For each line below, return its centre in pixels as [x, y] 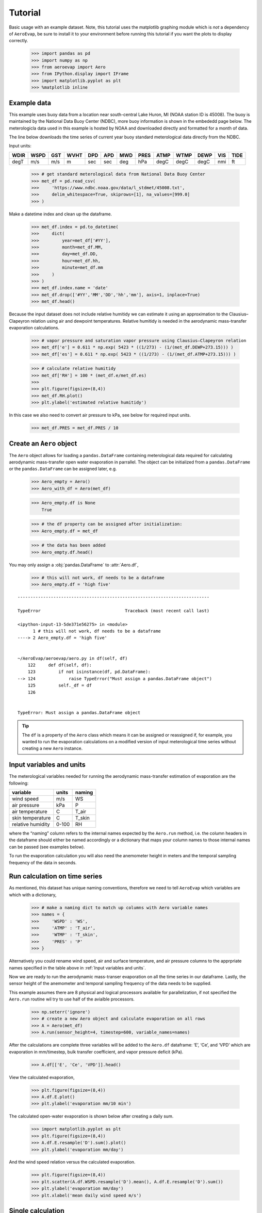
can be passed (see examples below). [47, 847]
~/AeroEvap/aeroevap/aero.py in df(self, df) [73, 658]
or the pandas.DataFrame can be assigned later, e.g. [63, 469]
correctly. [19, 41]
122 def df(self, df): [60, 665]
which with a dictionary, [33, 895]
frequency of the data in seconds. [43, 862]
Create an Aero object [43, 443]
